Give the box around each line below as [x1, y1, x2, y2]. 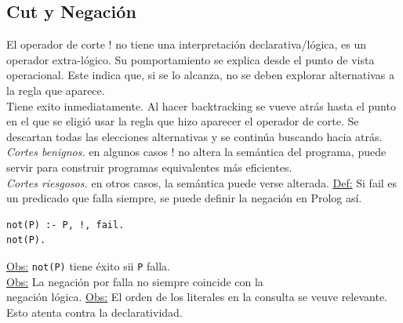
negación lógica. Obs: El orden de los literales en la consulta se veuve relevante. [6, 289, 387, 305]
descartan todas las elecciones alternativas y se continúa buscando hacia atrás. [6, 128, 383, 144]
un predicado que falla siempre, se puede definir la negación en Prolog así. [6, 190, 362, 206]
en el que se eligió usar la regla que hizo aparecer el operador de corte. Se [6, 113, 359, 129]
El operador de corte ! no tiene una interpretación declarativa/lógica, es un [6, 36, 367, 53]
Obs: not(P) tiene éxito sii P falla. [6, 257, 170, 274]
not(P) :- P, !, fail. [6, 219, 125, 230]
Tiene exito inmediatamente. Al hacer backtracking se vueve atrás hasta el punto [6, 97, 396, 114]
